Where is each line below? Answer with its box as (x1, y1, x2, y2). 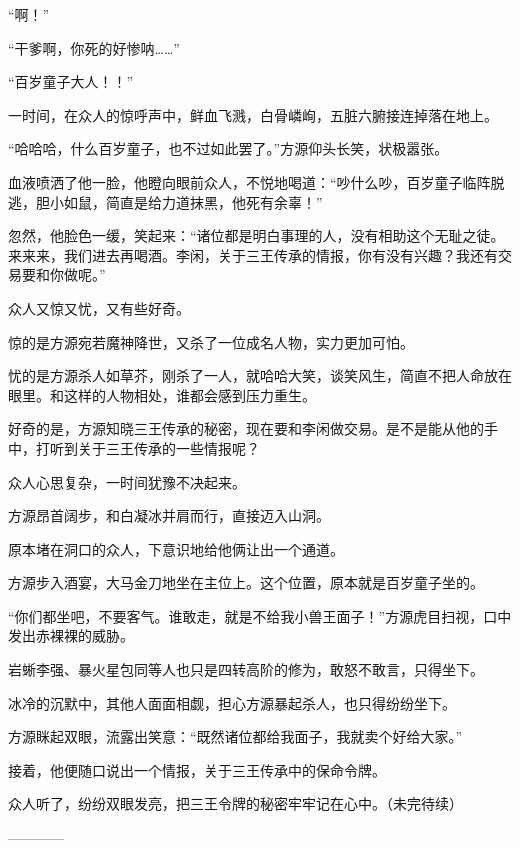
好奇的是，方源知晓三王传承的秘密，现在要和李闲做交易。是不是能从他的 (8, 418, 484, 439)
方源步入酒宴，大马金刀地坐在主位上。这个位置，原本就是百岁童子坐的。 (8, 572, 484, 593)
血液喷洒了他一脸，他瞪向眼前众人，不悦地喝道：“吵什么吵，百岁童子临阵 (8, 171, 491, 192)
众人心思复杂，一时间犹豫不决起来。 (8, 471, 246, 492)
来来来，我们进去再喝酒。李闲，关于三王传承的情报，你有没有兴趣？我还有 (8, 244, 498, 265)
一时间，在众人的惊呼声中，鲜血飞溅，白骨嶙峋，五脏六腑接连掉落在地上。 (8, 104, 498, 125)
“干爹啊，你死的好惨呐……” (8, 37, 180, 58)
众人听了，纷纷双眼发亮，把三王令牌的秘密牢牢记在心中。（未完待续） (8, 793, 463, 814)
